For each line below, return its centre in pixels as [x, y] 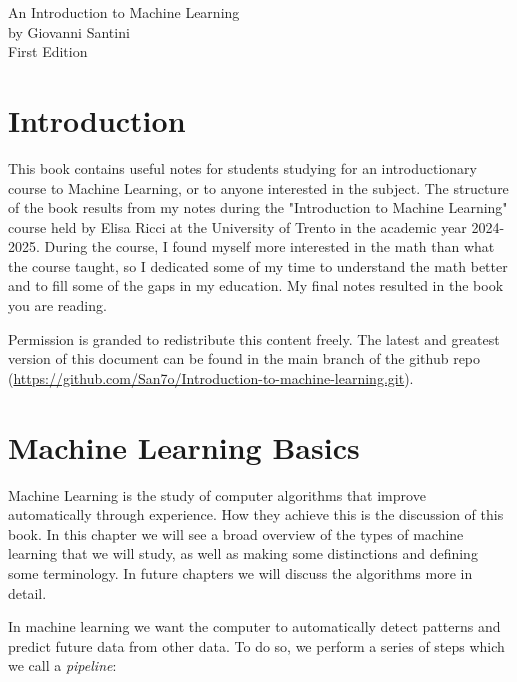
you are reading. [57, 305]
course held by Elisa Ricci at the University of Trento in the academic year [237, 226]
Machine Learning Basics [184, 446]
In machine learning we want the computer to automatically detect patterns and [254, 626]
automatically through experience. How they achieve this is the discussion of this [256, 514]
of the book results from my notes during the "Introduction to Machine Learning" [258, 207]
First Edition [48, 51]
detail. [27, 592]
